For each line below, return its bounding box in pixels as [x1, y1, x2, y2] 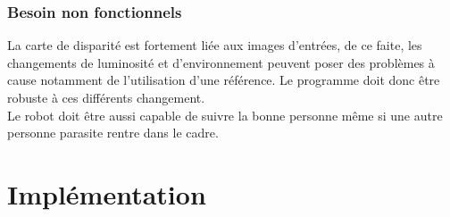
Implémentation [7, 175, 206, 212]
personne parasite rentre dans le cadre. [7, 123, 219, 142]
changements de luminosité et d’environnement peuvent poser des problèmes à [7, 53, 435, 71]
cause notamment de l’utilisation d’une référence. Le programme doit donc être [7, 71, 440, 89]
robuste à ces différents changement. [7, 88, 205, 106]
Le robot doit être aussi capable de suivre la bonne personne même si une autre [7, 105, 443, 124]
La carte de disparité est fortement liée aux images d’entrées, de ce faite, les [7, 36, 422, 54]
